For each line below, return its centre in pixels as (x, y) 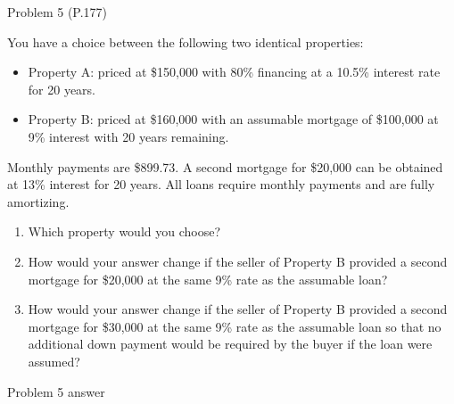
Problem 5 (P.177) (58, 12)
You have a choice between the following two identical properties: (186, 41)
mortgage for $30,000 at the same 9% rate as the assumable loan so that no (235, 326)
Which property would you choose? (124, 231)
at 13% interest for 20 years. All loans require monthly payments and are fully (221, 184)
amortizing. (38, 201)
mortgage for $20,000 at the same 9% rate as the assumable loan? (208, 279)
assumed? (54, 361)
